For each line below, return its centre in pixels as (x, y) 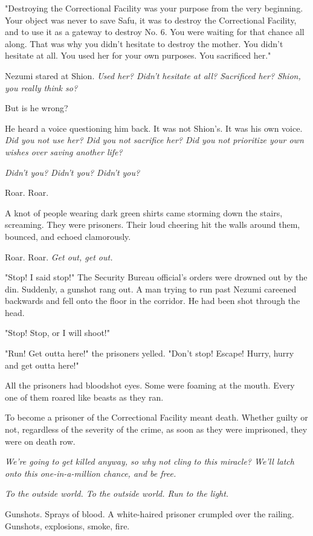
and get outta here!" (42, 365)
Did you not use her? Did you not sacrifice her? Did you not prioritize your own (154, 140)
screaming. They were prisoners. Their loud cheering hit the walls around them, (153, 224)
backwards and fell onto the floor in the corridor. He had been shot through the (153, 301)
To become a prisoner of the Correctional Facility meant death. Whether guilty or (156, 417)
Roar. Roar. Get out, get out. (59, 257)
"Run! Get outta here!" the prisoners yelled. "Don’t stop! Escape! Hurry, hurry (150, 353)
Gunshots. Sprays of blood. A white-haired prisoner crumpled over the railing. (150, 514)
